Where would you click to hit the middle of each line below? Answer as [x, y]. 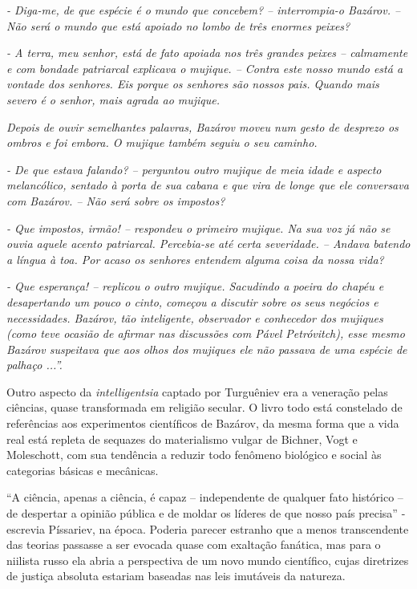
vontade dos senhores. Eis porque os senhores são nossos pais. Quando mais [193, 84]
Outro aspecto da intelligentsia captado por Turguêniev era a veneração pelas [197, 391]
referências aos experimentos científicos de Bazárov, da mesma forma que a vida [203, 423]
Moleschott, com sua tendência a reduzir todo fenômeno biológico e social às [194, 455]
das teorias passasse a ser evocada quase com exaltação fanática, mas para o [194, 544]
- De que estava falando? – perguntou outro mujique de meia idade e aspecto [194, 169]
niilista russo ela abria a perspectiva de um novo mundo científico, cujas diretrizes [208, 560]
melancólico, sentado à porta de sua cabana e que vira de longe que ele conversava [208, 185]
